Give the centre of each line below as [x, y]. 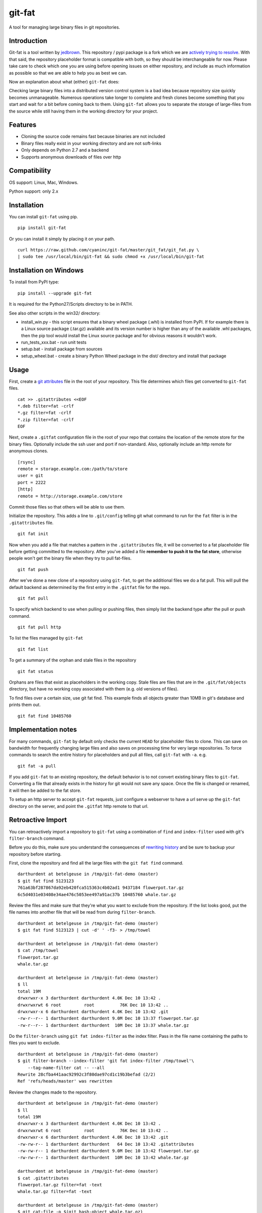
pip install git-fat [42, 228]
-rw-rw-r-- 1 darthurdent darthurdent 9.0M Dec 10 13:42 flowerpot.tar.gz [108, 1151]
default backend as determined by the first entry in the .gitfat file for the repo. [90, 587]
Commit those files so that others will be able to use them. [67, 507]
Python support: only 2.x [33, 191]
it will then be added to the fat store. [45, 790]
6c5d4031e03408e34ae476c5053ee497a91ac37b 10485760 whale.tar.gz [97, 894]
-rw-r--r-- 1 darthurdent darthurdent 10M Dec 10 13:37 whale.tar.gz [103, 1025]
